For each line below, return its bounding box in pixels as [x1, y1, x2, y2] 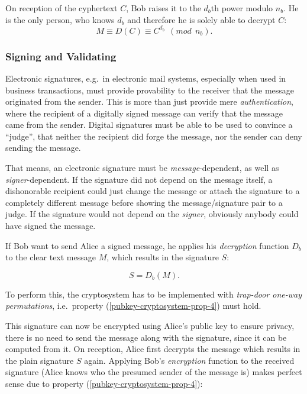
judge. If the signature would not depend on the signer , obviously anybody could [5, 208, 299, 220]
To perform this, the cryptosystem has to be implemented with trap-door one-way [5, 288, 302, 300]
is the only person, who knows [5, 13, 115, 25]
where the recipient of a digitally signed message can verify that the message [5, 106, 283, 119]
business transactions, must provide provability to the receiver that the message [5, 83, 295, 96]
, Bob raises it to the [126, 2, 201, 14]
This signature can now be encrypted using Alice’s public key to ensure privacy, [5, 319, 295, 331]
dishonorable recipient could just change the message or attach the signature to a [5, 185, 300, 197]
